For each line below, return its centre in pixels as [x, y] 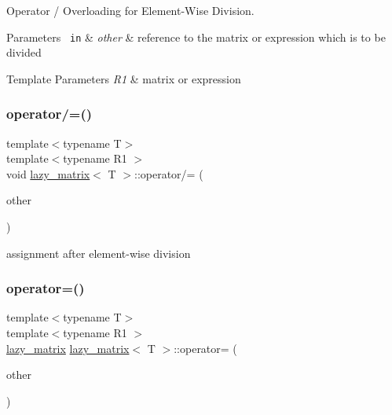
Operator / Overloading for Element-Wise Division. [130, 10]
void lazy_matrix [48, 173]
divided [24, 52]
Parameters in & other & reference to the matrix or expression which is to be [196, 37]
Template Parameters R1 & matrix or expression [124, 78]
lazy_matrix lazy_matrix [68, 348]
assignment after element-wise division [99, 253]
